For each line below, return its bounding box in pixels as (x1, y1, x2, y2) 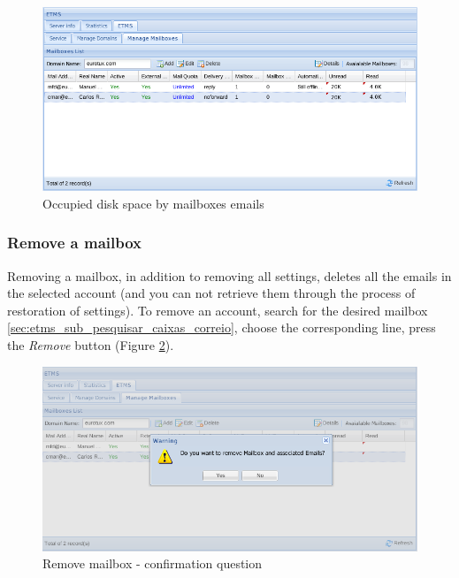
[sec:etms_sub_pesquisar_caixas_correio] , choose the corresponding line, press (7, 318, 436, 337)
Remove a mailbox (7, 232, 142, 254)
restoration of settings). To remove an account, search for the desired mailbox (7, 300, 428, 319)
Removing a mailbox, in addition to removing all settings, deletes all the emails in (7, 266, 452, 285)
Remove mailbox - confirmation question (42, 554, 263, 573)
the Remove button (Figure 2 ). (7, 335, 174, 354)
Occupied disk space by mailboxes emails (42, 194, 264, 212)
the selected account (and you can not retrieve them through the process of (7, 284, 416, 302)
